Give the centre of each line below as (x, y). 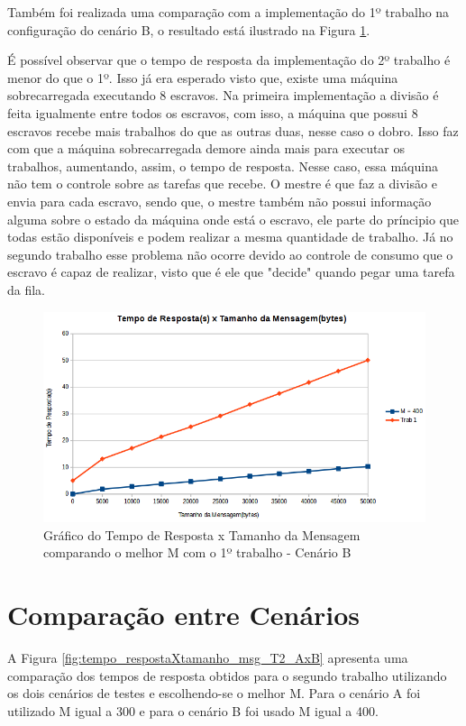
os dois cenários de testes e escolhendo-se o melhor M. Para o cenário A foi (214, 693)
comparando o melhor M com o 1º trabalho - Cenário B (197, 552)
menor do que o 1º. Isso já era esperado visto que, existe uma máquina (203, 77)
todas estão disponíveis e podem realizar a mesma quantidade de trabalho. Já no (230, 237)
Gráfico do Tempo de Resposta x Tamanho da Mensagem (202, 534)
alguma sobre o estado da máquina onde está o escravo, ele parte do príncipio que (233, 219)
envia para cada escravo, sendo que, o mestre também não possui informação (219, 201)
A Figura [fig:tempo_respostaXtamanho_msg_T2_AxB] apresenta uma (208, 658)
